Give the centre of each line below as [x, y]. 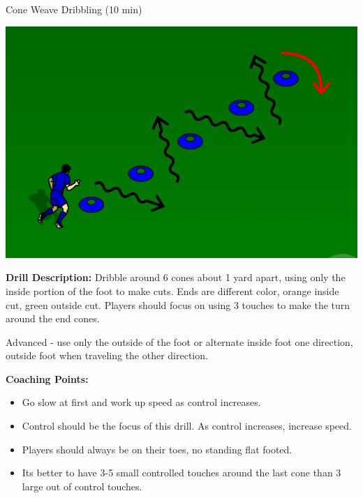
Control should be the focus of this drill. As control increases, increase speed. [187, 426]
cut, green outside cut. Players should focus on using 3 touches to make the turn [178, 304]
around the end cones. [53, 318]
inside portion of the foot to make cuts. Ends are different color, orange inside [172, 290]
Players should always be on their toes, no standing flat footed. [157, 449]
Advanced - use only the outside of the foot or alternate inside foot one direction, [179, 341]
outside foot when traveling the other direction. [107, 355]
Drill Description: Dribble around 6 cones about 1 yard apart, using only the [176, 277]
